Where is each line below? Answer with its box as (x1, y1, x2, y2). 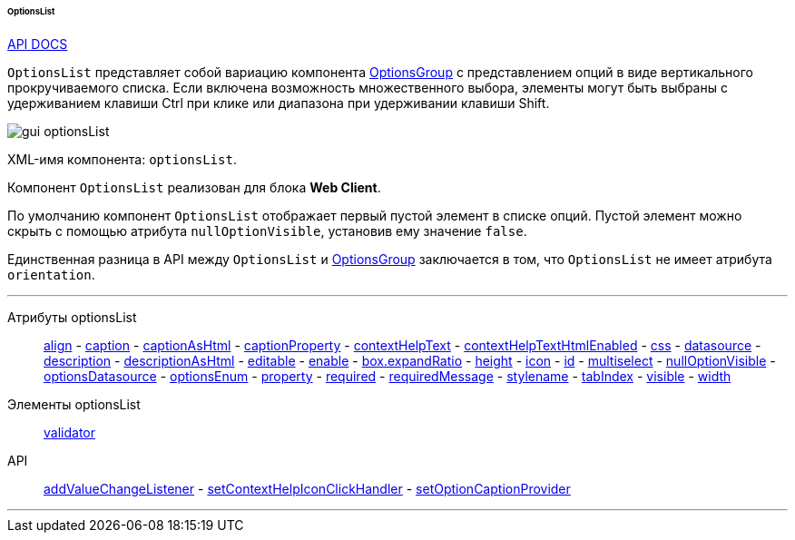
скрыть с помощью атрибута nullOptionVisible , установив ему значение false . (7, 222, 527, 239)
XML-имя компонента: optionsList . (7, 151, 237, 167)
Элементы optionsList (7, 396, 141, 412)
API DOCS (7, 35, 68, 52)
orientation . (7, 266, 95, 282)
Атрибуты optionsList (7, 309, 137, 325)
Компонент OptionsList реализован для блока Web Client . (7, 179, 381, 195)
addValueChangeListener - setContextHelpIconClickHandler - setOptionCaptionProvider (44, 480, 571, 496)
